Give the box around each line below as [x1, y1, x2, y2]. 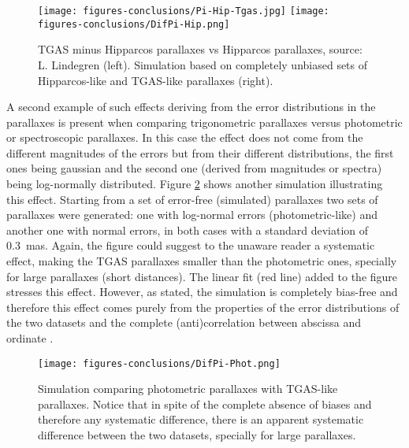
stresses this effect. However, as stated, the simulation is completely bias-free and [6, 283, 398, 300]
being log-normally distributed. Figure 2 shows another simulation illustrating [6, 176, 383, 192]
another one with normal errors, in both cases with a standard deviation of [6, 221, 369, 238]
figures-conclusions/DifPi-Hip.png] [38, 18, 230, 30]
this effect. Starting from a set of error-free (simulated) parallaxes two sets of [6, 191, 378, 207]
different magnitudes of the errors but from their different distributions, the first [6, 144, 394, 161]
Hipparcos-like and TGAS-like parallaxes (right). [38, 72, 273, 88]
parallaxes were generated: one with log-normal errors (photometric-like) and [6, 206, 378, 223]
